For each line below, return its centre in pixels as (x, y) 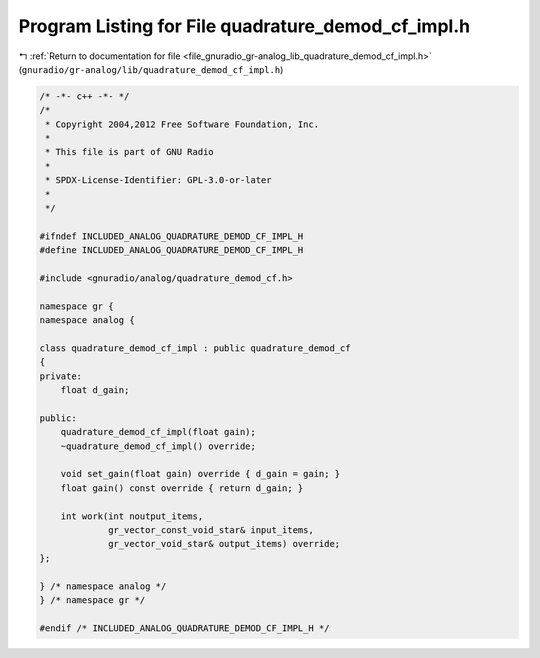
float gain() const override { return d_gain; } (182, 488)
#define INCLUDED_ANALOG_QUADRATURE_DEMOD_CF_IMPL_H (171, 250)
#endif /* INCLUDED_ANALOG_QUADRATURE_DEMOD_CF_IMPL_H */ (184, 628)
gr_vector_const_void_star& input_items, (211, 530)
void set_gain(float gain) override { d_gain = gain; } (200, 474)
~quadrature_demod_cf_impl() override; (158, 446)
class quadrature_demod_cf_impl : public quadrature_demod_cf (195, 348)
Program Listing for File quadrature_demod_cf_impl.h (244, 26)
